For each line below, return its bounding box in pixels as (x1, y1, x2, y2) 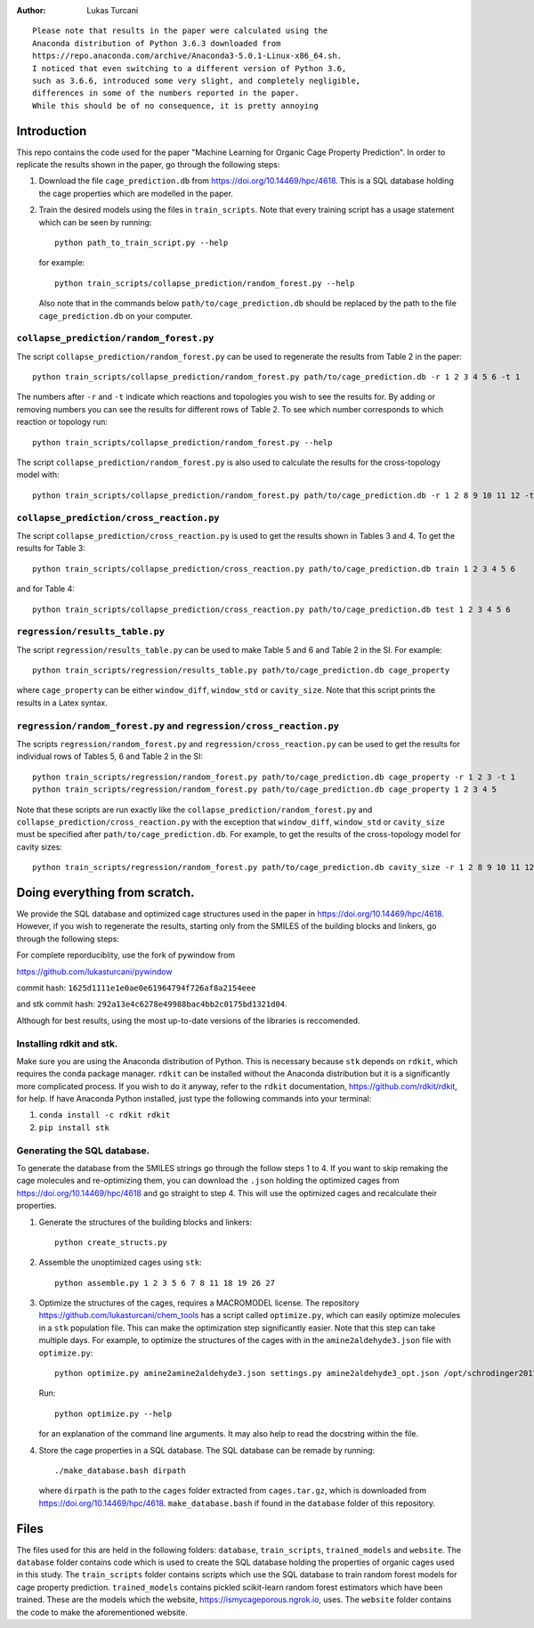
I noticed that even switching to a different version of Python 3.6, (32, 63, 347, 73)
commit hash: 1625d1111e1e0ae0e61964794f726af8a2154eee (16, 982, 256, 993)
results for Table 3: (16, 543, 86, 554)
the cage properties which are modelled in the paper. (38, 188, 233, 199)
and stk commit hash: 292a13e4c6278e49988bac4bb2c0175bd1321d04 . (16, 998, 288, 1010)
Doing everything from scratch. (16, 884, 195, 899)
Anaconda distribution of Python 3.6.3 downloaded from (32, 38, 281, 48)
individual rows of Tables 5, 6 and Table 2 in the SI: (16, 751, 204, 761)
